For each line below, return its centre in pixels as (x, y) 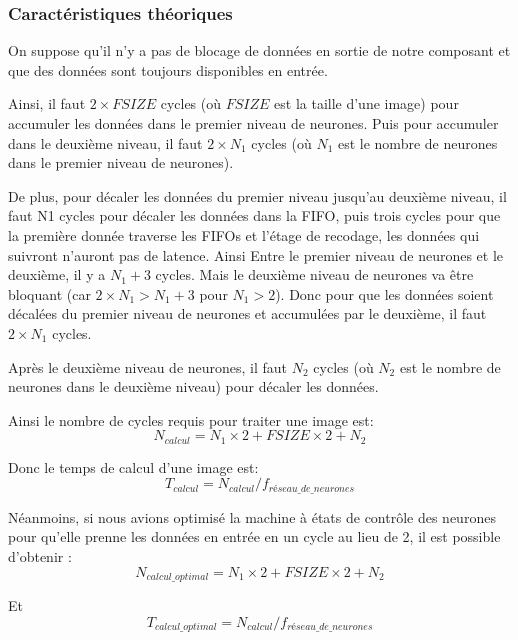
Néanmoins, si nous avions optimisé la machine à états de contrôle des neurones (252, 516)
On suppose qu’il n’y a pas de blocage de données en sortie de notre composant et (259, 50)
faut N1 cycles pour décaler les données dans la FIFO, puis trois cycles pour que (254, 215)
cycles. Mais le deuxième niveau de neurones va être (314, 274)
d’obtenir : (40, 556)
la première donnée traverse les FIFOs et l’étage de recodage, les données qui (244, 234)
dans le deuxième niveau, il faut (105, 142)
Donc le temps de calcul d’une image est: (133, 466)
